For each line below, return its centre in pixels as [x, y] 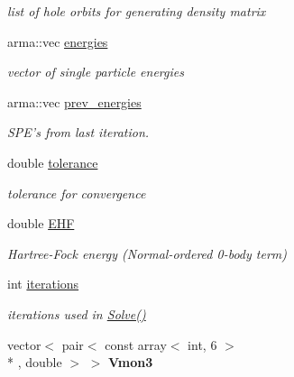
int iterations [43, 284]
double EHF [41, 223]
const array [136, 344]
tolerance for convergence [77, 193]
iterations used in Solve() [77, 313]
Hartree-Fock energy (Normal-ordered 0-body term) [147, 253]
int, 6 [202, 344]
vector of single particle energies [96, 72]
